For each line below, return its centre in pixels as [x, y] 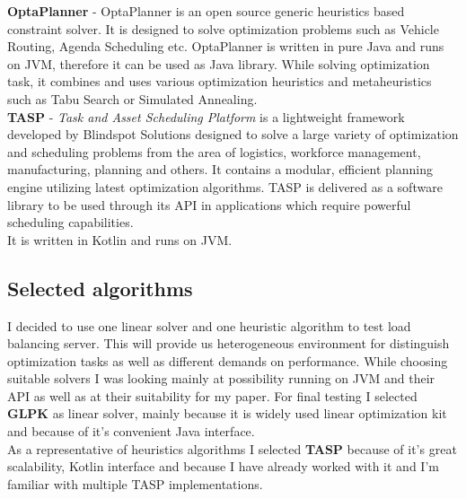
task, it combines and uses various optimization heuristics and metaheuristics [220, 81]
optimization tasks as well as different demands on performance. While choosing [228, 360]
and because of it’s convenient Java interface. [131, 431]
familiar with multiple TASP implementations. [135, 483]
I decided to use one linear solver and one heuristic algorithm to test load [209, 325]
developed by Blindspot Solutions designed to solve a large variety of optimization [233, 134]
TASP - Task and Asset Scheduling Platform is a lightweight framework [206, 116]
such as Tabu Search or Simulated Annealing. [132, 98]
